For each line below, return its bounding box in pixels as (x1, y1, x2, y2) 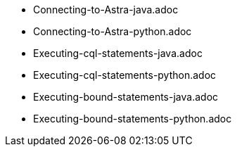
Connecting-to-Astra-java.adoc (33, 4, 179, 15)
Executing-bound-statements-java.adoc (33, 91, 219, 103)
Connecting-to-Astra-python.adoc (33, 25, 192, 37)
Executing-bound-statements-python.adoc (33, 113, 232, 125)
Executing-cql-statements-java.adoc (33, 47, 203, 59)
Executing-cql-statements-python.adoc (33, 69, 217, 81)
